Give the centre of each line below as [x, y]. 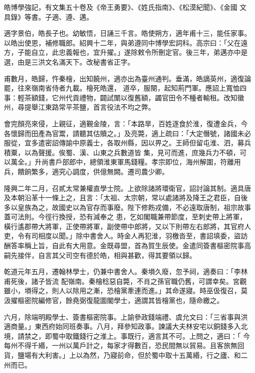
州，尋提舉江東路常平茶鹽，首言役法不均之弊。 [79, 107]
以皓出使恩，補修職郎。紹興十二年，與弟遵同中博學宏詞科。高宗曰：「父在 [122, 42]
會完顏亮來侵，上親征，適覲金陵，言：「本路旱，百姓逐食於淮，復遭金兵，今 [126, 123]
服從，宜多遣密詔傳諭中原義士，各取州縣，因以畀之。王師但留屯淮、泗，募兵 [127, 143]
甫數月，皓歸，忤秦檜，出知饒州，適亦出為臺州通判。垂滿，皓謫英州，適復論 [127, 78]
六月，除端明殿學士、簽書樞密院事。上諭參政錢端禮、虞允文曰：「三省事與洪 [126, 316]
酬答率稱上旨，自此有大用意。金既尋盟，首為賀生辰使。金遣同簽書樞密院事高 [127, 245]
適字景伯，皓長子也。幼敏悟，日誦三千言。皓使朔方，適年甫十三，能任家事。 [127, 33]
